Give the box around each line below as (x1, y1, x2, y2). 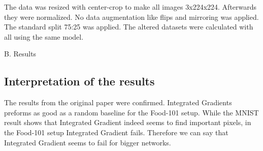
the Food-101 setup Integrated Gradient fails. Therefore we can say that (4, 127, 228, 137)
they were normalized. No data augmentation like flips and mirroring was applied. (4, 11, 259, 22)
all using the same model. (4, 31, 84, 42)
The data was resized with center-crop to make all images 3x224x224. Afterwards (4, 2, 257, 12)
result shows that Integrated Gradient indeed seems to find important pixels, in (4, 117, 251, 128)
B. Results (4, 48, 37, 59)
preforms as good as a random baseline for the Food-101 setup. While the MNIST (4, 107, 259, 117)
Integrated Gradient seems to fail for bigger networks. (4, 137, 171, 147)
